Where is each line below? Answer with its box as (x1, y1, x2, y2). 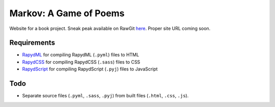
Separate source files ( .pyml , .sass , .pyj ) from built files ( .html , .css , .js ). (22, 93, 189, 99)
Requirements (9, 39, 56, 47)
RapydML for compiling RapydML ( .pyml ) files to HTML (22, 52, 140, 58)
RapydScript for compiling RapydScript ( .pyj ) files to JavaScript (22, 66, 158, 72)
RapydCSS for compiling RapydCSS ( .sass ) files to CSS (22, 59, 141, 65)
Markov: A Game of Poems (9, 8, 125, 19)
